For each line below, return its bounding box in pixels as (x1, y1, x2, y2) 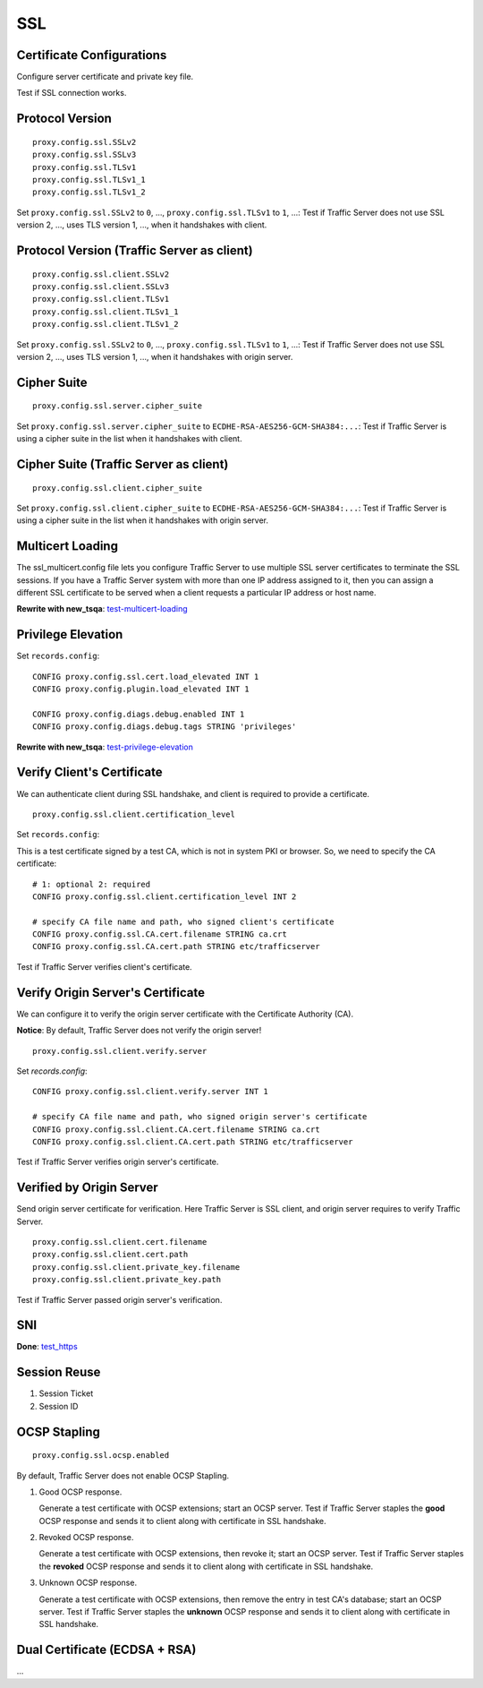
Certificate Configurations (16, 47, 167, 63)
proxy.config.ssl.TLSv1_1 (32, 175, 147, 185)
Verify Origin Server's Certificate (16, 985, 206, 1000)
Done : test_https (16, 1341, 78, 1352)
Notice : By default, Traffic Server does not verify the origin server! (16, 1025, 262, 1036)
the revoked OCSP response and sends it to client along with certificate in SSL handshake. (38, 1561, 374, 1572)
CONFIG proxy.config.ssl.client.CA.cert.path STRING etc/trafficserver (32, 1136, 353, 1146)
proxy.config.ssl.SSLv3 (32, 150, 137, 160)
